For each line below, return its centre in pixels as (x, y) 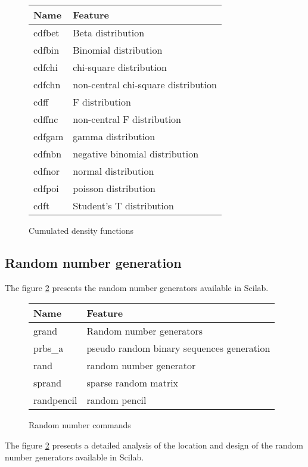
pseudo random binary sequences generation (178, 348)
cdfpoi (46, 188)
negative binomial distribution (136, 154)
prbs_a (49, 348)
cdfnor (47, 171)
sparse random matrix (133, 383)
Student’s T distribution (123, 205)
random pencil (116, 400)
